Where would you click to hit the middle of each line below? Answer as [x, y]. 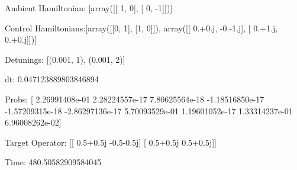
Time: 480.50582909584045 [53, 162]
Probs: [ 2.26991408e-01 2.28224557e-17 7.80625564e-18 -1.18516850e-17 [135, 99]
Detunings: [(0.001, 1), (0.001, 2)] [65, 59]
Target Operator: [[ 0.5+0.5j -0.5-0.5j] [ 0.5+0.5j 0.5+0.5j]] [111, 142]
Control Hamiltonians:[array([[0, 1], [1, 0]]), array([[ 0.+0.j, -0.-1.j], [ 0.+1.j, [141, 28]
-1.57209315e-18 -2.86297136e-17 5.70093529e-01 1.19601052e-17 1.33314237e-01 [149, 110]
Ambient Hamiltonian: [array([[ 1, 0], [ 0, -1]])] [89, 8]
